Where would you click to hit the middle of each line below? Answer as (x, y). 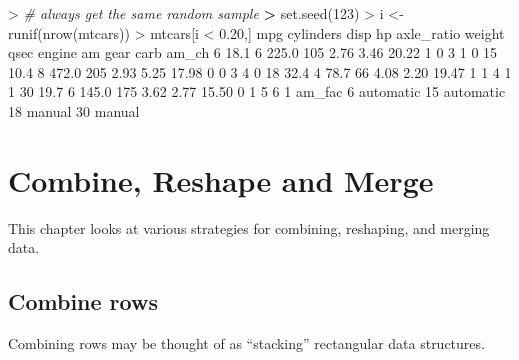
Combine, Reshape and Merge (221, 179)
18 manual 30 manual (74, 110)
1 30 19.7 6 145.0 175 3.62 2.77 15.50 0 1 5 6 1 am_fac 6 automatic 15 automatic (257, 91)
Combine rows (83, 301)
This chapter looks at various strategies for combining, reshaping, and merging (249, 227)
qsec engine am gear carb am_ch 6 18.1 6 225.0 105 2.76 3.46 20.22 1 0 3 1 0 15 (253, 52)
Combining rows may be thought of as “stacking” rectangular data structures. (246, 343)
